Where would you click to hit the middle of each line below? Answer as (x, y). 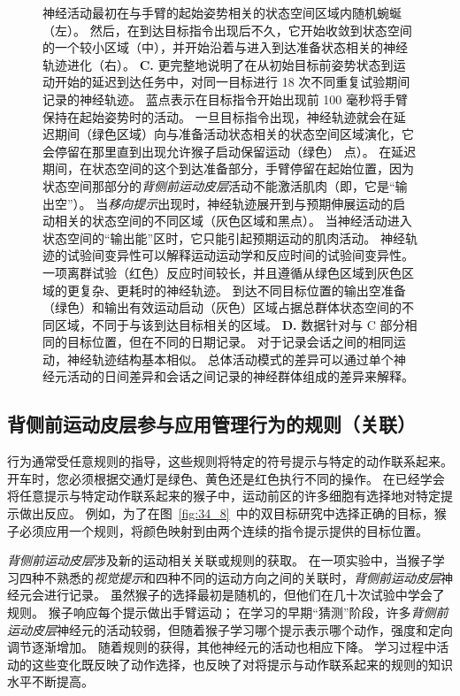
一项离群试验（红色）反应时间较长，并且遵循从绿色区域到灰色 (222, 272)
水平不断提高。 (50, 681)
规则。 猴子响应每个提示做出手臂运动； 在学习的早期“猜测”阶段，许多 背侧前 (228, 612)
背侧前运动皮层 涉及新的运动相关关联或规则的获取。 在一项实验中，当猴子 (220, 560)
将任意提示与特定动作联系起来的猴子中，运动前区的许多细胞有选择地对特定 (224, 496)
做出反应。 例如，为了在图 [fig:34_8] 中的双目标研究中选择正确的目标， (226, 513)
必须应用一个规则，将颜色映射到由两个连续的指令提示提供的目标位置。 (223, 530)
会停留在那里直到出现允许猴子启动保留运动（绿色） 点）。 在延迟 (230, 151)
